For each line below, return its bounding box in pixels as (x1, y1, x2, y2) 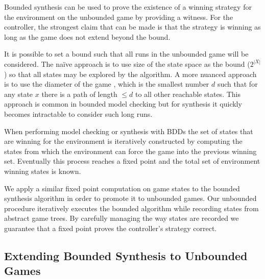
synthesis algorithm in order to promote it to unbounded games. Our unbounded (4, 193, 257, 204)
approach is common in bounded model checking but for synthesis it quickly (4, 98, 242, 109)
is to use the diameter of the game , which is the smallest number (4, 79, 209, 89)
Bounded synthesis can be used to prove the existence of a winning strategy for (4, 2, 252, 12)
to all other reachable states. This (135, 88, 240, 99)
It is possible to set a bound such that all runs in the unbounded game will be (4, 48, 249, 59)
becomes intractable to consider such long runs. (4, 108, 153, 119)
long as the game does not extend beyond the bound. (4, 31, 171, 42)
